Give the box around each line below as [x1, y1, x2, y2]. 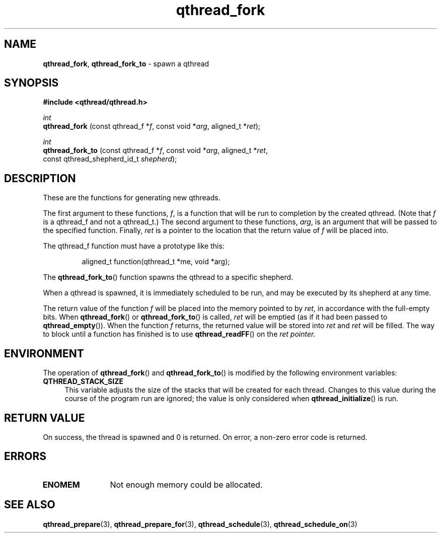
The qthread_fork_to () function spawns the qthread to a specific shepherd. [43, 273, 293, 282]
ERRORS [4, 450, 47, 463]
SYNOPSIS [4, 76, 59, 90]
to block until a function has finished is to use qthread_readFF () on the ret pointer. [43, 330, 316, 339]
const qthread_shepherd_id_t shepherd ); [43, 155, 177, 164]
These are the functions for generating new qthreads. [43, 193, 220, 202]
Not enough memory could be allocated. [110, 479, 263, 490]
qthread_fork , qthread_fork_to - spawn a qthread [43, 59, 209, 68]
